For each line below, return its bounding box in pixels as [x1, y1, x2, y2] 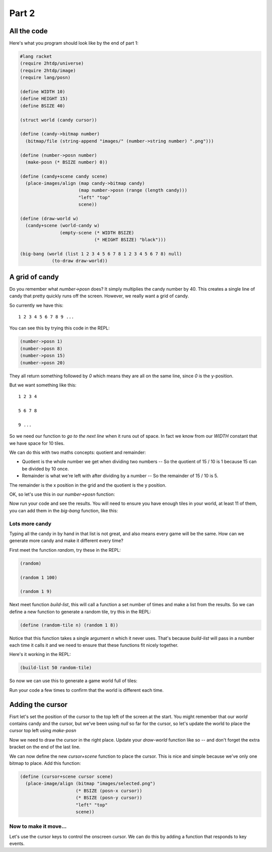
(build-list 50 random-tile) [20, 665, 92, 671]
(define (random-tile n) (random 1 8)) [20, 622, 118, 628]
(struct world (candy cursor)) [20, 117, 98, 123]
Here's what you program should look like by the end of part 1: [9, 40, 139, 46]
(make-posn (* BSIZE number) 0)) [25, 159, 108, 165]
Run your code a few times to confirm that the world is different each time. [9, 687, 164, 693]
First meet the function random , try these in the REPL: [9, 547, 121, 553]
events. [9, 840, 25, 846]
